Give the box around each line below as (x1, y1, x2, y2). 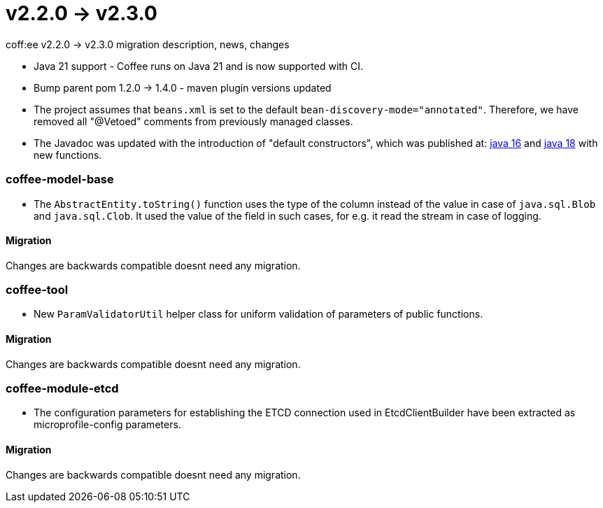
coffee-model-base (6, 172, 114, 187)
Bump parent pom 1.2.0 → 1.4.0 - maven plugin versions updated (34, 81, 332, 94)
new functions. (34, 148, 102, 161)
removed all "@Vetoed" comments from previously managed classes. (34, 115, 353, 127)
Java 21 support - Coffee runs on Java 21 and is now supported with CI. (34, 59, 364, 72)
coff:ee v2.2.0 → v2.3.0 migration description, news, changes (6, 38, 290, 50)
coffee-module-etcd (6, 381, 119, 396)
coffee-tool (6, 283, 69, 297)
